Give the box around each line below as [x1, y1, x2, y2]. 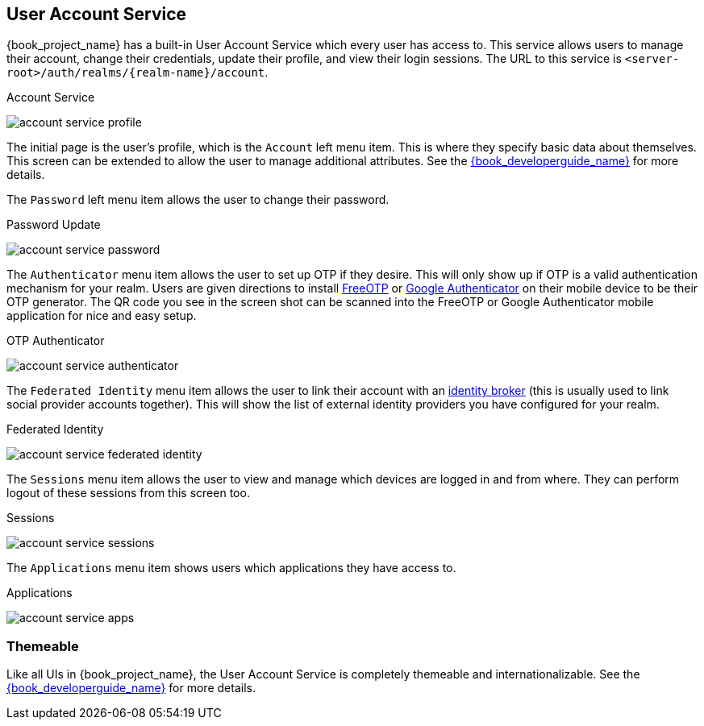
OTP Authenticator [6, 334, 105, 348]
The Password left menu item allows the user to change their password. [6, 193, 389, 207]
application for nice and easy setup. [6, 309, 197, 323]
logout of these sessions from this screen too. [6, 486, 250, 500]
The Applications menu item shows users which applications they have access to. [6, 561, 456, 575]
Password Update [6, 218, 101, 232]
